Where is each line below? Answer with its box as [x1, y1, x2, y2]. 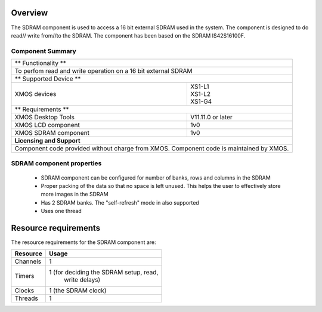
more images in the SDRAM [41, 191, 109, 198]
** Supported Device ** [14, 75, 81, 83]
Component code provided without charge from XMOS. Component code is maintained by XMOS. [14, 144, 289, 153]
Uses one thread [41, 208, 82, 215]
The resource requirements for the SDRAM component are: [11, 239, 156, 246]
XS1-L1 [190, 82, 209, 91]
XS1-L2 [190, 90, 211, 98]
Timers [14, 272, 35, 280]
